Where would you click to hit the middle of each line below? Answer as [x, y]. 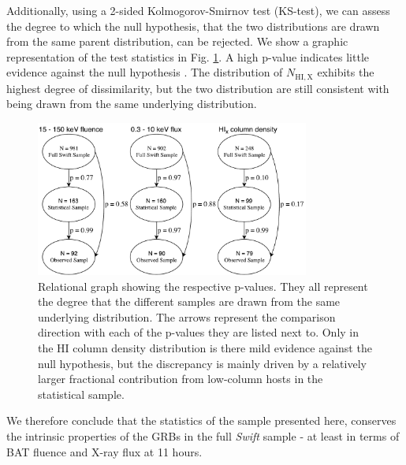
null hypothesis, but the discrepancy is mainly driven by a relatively [202, 363]
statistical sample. [81, 394]
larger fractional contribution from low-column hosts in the [181, 379]
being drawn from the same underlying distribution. [132, 104]
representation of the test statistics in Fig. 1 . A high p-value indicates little [188, 56]
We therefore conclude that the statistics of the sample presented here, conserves [201, 420]
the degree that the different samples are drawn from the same [189, 301]
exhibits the [346, 72]
